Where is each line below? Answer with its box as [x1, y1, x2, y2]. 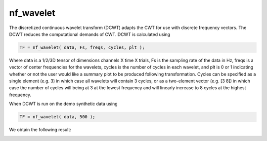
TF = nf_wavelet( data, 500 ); [19, 114, 96, 120]
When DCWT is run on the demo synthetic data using [9, 101, 118, 107]
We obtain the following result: [9, 127, 72, 133]
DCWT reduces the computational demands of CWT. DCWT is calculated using [9, 31, 171, 37]
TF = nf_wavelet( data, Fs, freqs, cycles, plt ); [19, 44, 145, 50]
